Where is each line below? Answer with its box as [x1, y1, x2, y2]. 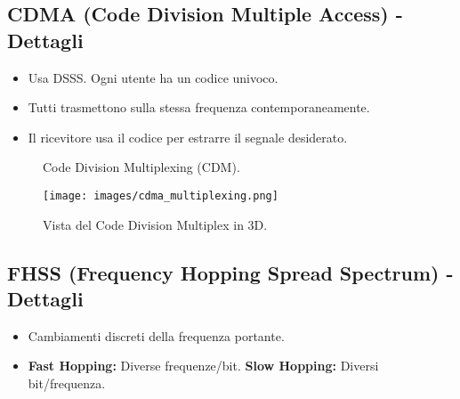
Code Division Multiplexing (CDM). [43, 158, 240, 176]
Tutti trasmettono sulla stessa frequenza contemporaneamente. [28, 98, 370, 117]
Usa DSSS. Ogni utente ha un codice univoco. [28, 68, 278, 86]
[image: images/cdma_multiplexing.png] [43, 189, 278, 202]
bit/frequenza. [28, 374, 106, 392]
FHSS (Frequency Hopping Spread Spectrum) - [7, 258, 454, 286]
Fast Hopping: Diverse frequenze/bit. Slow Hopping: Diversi [28, 356, 379, 375]
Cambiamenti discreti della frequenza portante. [28, 326, 285, 345]
